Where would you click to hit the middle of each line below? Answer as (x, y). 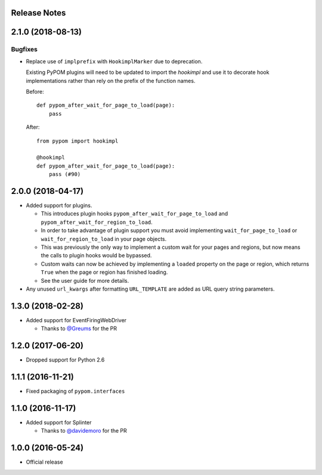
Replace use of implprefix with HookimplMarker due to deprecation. (114, 61)
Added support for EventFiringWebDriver (76, 320)
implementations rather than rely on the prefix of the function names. (111, 81)
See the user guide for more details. (85, 280)
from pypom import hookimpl (78, 141)
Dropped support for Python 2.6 (65, 360)
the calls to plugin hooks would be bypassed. (96, 255)
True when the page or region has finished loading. (104, 272)
